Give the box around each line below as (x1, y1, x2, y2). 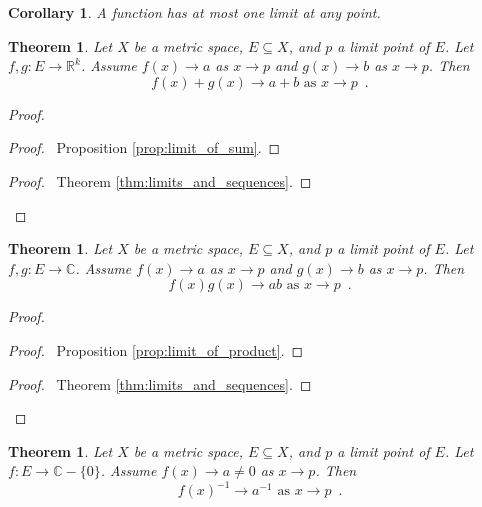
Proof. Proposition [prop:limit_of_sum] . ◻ (8, 137, 281, 158)
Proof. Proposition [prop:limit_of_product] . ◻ (8, 339, 304, 360)
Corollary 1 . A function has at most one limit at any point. (8, 2, 381, 22)
